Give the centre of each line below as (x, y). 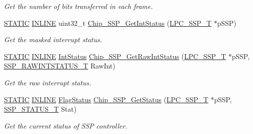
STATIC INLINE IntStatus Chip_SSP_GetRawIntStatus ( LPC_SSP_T (115, 56)
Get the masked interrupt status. (53, 39)
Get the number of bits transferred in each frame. (78, 6)
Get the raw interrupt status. (48, 82)
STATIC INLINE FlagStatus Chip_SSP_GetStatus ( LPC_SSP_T (106, 99)
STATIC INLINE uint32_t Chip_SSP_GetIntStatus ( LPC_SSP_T (108, 23)
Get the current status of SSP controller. (66, 125)
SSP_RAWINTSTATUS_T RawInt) (60, 66)
